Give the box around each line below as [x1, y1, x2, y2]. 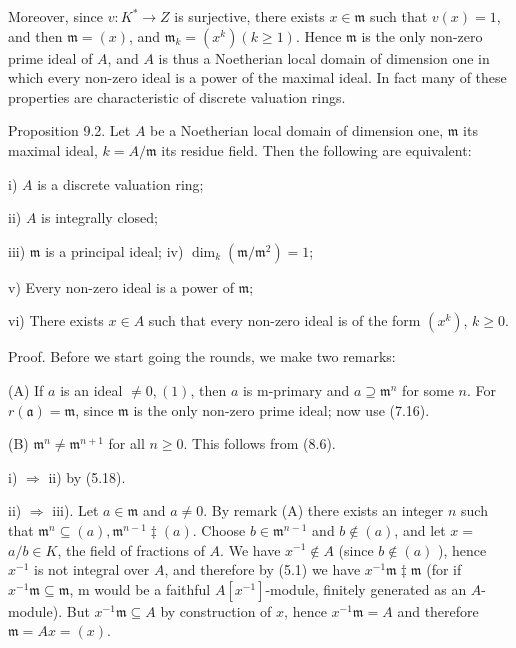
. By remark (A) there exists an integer [203, 500, 444, 521]
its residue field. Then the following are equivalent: [161, 139, 472, 160]
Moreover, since [8, 6, 104, 26]
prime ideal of [8, 47, 93, 68]
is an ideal [60, 379, 123, 400]
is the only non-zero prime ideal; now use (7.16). [133, 399, 430, 420]
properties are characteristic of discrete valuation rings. [8, 86, 346, 107]
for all [108, 433, 145, 454]
